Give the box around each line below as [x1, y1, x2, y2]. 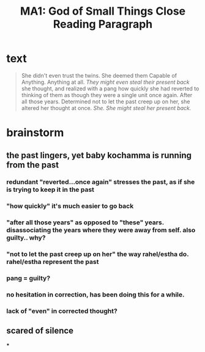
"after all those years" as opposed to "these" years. [6, 218, 164, 227]
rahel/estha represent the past [6, 258, 99, 266]
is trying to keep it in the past [6, 185, 95, 194]
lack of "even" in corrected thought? [6, 307, 117, 315]
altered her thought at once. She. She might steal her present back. [21, 104, 192, 111]
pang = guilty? [6, 274, 51, 282]
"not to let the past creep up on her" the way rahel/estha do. [6, 250, 189, 258]
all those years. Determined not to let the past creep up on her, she [21, 98, 190, 105]
